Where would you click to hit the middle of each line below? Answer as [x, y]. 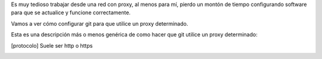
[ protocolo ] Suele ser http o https [52, 45]
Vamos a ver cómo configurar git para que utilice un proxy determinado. [100, 23]
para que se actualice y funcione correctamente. [71, 13]
